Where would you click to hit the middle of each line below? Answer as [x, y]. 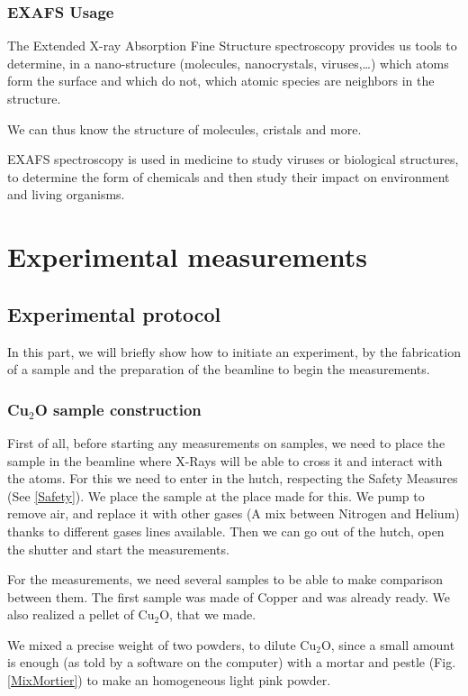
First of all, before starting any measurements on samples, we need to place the [226, 442]
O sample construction [118, 409]
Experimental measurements [187, 256]
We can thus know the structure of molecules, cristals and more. [184, 128]
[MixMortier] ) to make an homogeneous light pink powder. [169, 680]
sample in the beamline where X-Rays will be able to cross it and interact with [225, 460]
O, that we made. [208, 614]
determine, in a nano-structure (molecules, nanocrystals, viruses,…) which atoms [228, 63]
